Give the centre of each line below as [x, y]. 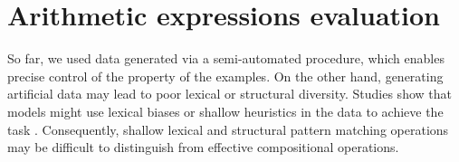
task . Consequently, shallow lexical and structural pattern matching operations [228, 129]
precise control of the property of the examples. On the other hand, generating [225, 76]
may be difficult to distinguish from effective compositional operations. [203, 147]
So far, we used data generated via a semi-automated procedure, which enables [226, 58]
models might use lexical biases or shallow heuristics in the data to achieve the [225, 111]
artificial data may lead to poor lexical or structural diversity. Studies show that [229, 94]
